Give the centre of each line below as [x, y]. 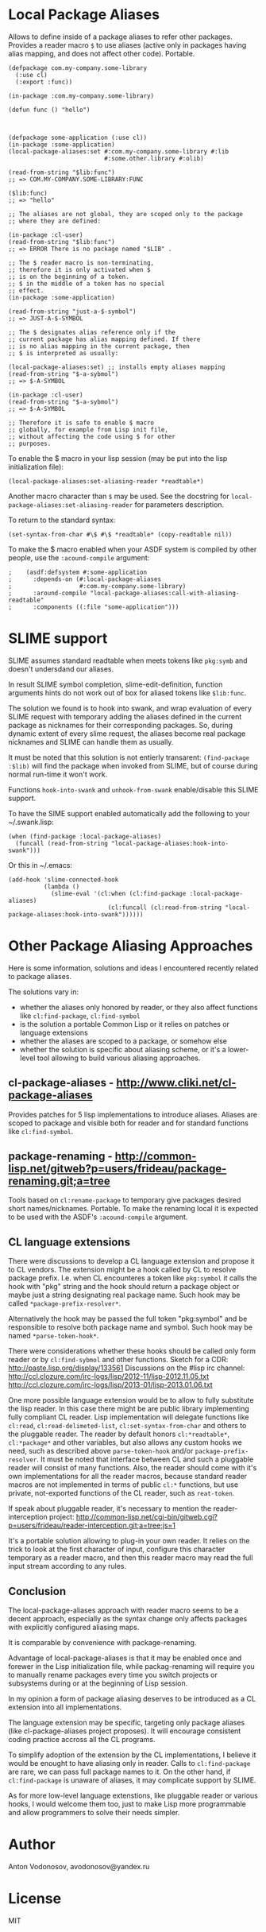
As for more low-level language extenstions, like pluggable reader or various [133, 1796]
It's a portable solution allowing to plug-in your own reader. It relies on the [129, 1541]
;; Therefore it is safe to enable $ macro [81, 423]
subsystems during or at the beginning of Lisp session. [98, 1683]
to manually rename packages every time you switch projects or [113, 1675]
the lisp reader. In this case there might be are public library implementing [129, 1409]
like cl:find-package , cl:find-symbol [80, 1016]
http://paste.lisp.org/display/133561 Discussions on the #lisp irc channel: [127, 1368]
